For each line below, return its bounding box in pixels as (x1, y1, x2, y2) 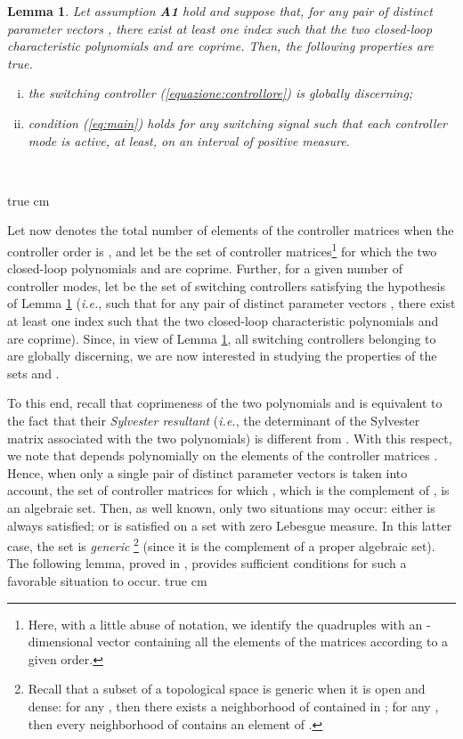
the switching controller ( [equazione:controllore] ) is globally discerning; (28, 84, 413, 102)
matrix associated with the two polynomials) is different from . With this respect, (7, 428, 452, 447)
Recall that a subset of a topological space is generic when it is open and (28, 679, 426, 698)
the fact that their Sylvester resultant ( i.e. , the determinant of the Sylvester (7, 410, 420, 429)
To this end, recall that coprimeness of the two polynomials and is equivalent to (7, 394, 443, 412)
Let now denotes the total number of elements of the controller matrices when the (7, 221, 454, 240)
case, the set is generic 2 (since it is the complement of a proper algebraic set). (7, 534, 435, 555)
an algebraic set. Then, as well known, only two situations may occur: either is (7, 498, 435, 516)
